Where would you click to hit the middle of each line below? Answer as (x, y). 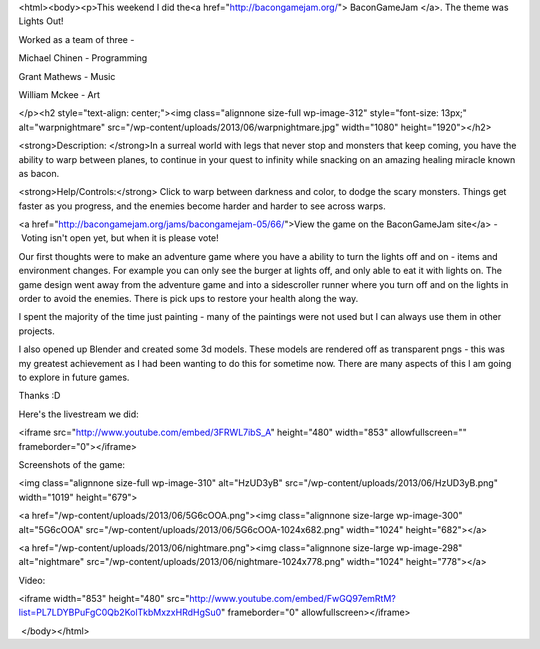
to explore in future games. (74, 377)
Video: (32, 580)
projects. (36, 331)
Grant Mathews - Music (67, 76)
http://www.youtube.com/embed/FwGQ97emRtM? (293, 599)
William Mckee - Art (59, 94)
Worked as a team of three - (76, 39)
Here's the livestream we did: (78, 414)
